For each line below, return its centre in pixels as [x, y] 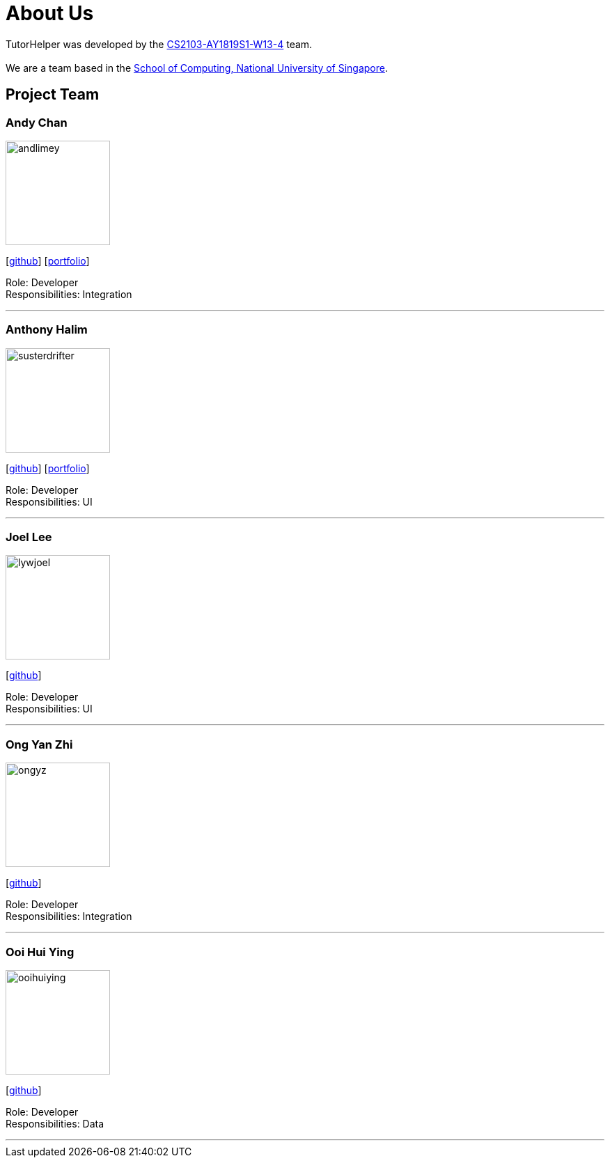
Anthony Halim [47, 330]
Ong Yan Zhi [39, 744]
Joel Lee [29, 537]
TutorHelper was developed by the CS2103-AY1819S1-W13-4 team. [159, 44]
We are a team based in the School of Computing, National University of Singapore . [197, 68]
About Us [50, 13]
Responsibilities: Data [55, 1123]
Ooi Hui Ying [40, 952]
